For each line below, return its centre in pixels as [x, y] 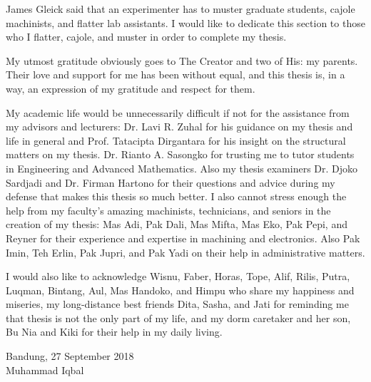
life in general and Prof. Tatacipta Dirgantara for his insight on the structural [176, 140]
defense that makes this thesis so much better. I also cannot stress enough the [176, 196]
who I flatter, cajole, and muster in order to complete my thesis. [146, 37]
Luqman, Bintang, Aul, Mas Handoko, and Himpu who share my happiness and [180, 290]
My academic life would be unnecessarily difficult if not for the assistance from [178, 112]
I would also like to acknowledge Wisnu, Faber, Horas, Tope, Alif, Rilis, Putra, [178, 276]
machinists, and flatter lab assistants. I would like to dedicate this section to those [185, 22]
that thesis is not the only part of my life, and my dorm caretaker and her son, [178, 318]
